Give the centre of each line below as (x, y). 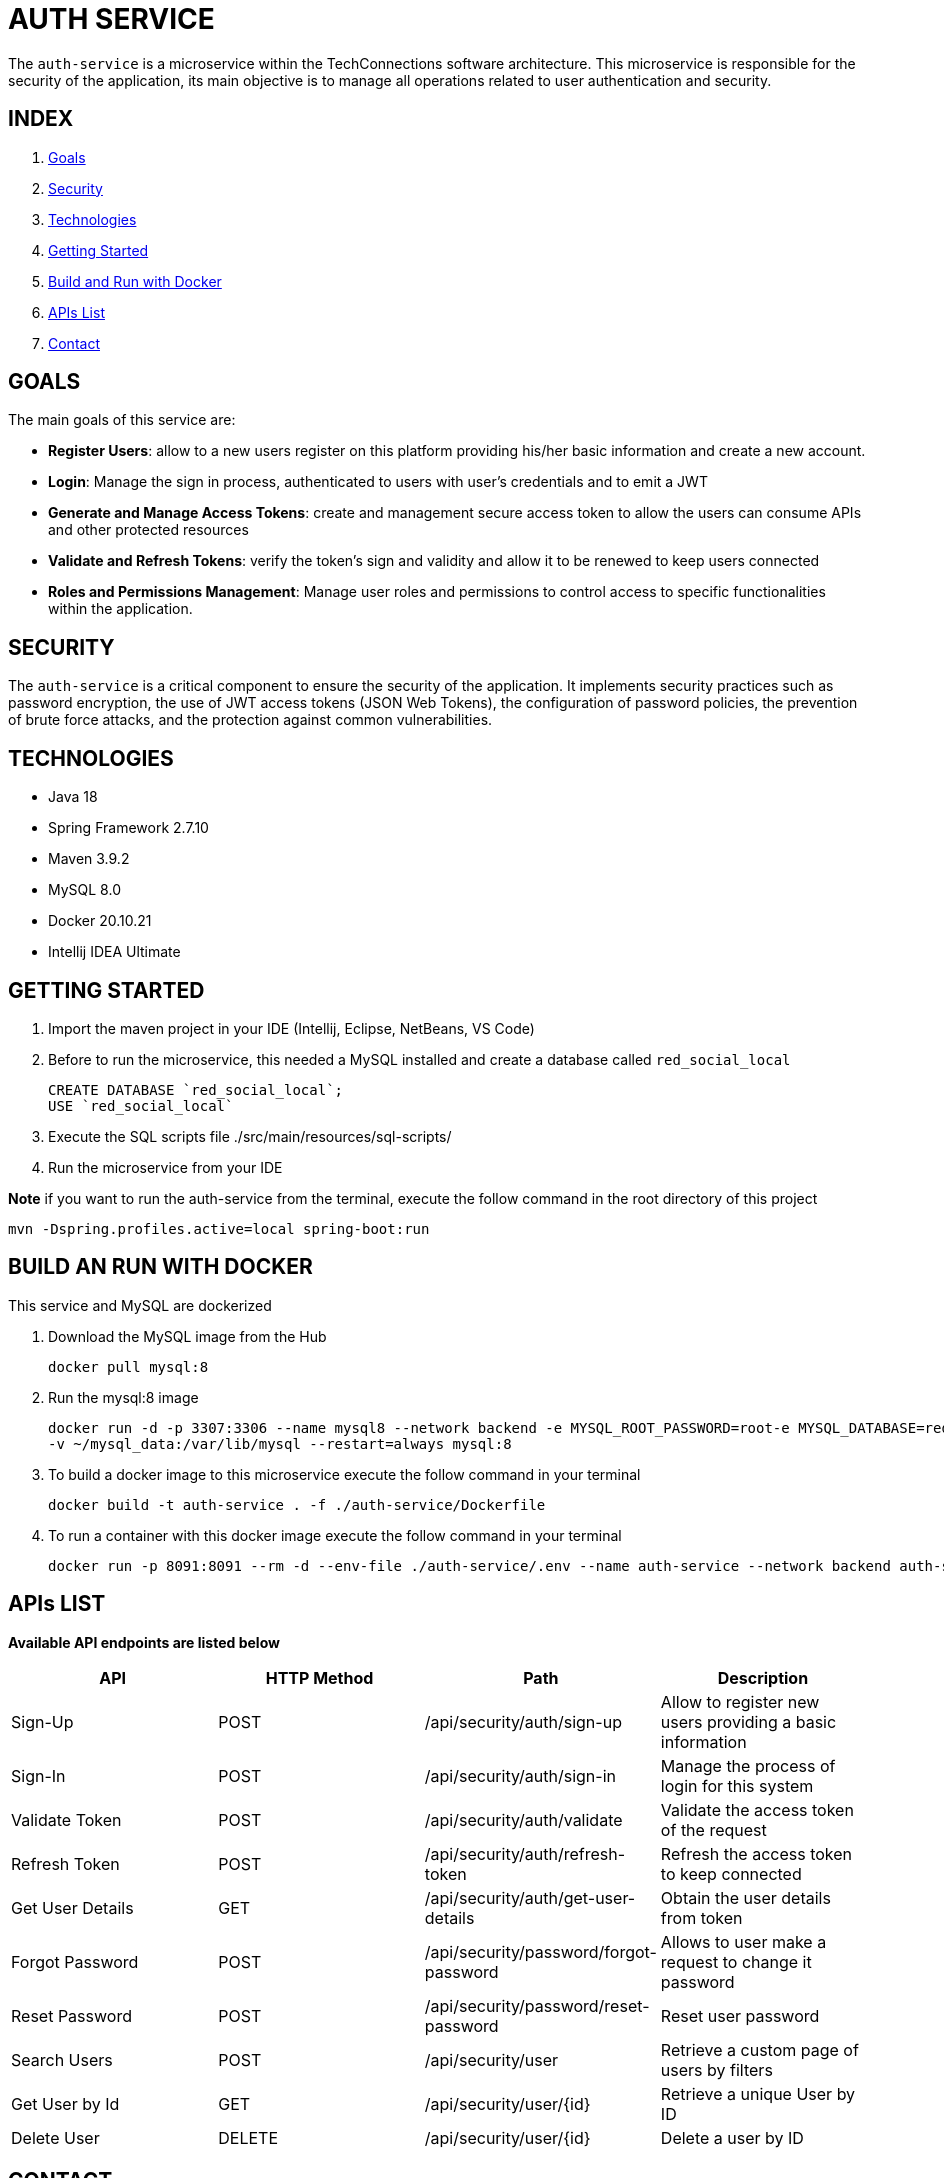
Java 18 (73, 797)
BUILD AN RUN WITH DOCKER (160, 1267)
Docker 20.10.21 (100, 921)
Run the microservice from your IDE (165, 1167)
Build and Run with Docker (135, 281)
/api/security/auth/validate (523, 1819)
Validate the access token (757, 1809)
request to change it (736, 1961)
